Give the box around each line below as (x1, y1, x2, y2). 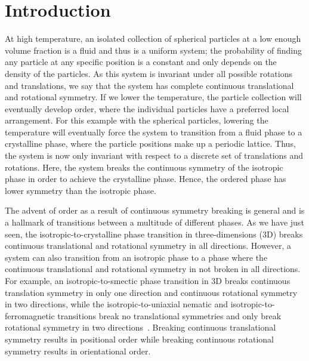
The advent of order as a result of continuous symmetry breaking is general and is (5, 204, 305, 217)
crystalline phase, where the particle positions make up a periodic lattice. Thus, (5, 137, 296, 150)
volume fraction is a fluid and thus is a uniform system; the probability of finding (5, 44, 302, 56)
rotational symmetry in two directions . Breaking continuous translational (5, 321, 276, 334)
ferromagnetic (5, 309, 55, 322)
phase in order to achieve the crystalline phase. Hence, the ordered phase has (5, 172, 286, 185)
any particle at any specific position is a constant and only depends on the (5, 55, 277, 68)
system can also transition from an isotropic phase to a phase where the (5, 251, 268, 263)
